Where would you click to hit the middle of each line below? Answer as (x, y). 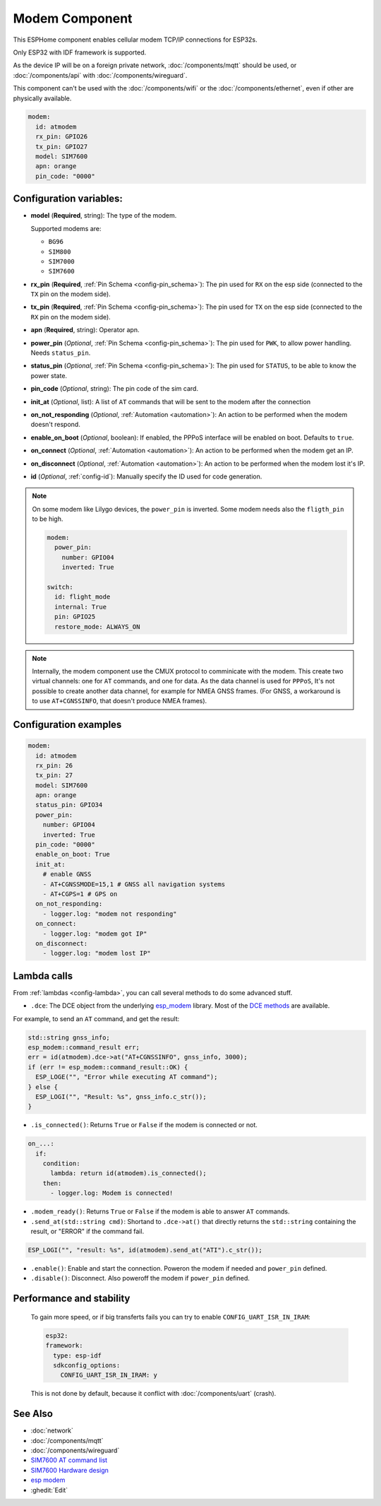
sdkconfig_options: (87, 1365)
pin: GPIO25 (75, 617)
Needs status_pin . (61, 353)
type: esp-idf (78, 1355)
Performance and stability (72, 1299)
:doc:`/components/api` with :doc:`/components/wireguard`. (100, 75)
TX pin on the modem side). (71, 294)
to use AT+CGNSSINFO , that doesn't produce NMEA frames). (120, 701)
